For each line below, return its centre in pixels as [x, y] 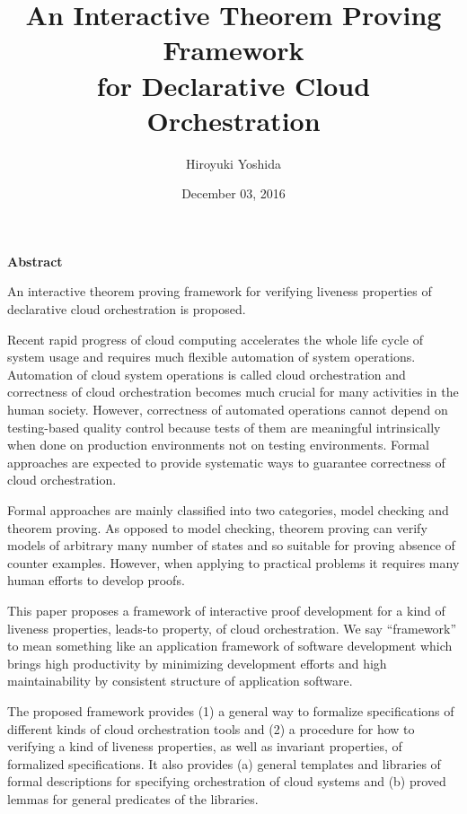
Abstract [35, 261]
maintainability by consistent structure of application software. [180, 681]
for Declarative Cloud [233, 85]
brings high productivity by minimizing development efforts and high [197, 663]
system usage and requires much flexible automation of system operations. [211, 357]
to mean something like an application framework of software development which [230, 646]
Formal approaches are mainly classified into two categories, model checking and [228, 510]
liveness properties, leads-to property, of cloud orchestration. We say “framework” [232, 628]
